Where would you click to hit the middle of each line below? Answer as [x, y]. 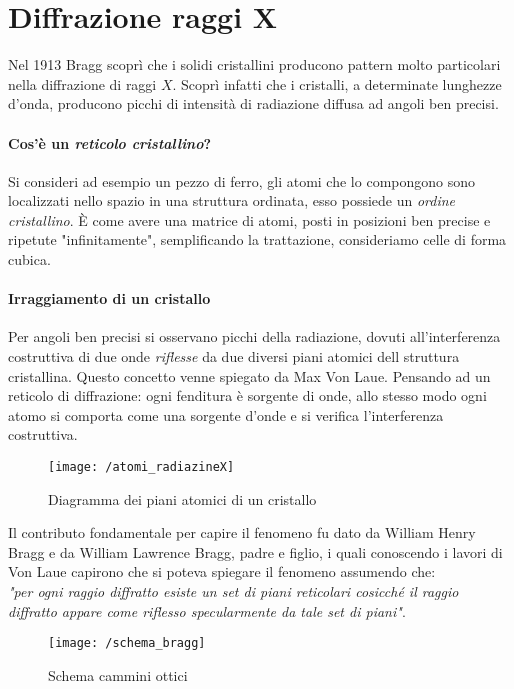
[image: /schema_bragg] [127, 643]
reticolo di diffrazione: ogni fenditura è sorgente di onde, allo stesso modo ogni [247, 395]
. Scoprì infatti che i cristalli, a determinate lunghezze [337, 83]
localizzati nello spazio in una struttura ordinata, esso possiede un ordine [232, 200]
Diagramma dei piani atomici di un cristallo [182, 498]
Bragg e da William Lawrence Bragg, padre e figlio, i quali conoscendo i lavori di [255, 551]
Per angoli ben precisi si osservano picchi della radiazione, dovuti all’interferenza [254, 336]
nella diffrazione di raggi [82, 83]
